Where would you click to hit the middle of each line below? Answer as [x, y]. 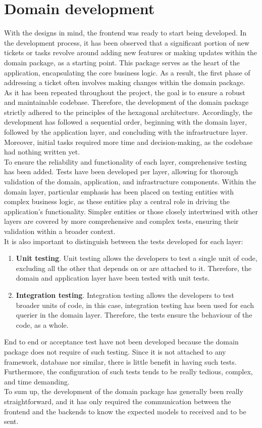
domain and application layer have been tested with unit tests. [113, 278]
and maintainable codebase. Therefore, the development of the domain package [126, 102]
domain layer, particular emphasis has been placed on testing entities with [119, 191]
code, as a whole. [42, 324]
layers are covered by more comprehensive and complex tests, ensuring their [121, 221]
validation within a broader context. [60, 231]
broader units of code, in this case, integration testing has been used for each [135, 305]
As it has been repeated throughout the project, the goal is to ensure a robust [125, 92]
